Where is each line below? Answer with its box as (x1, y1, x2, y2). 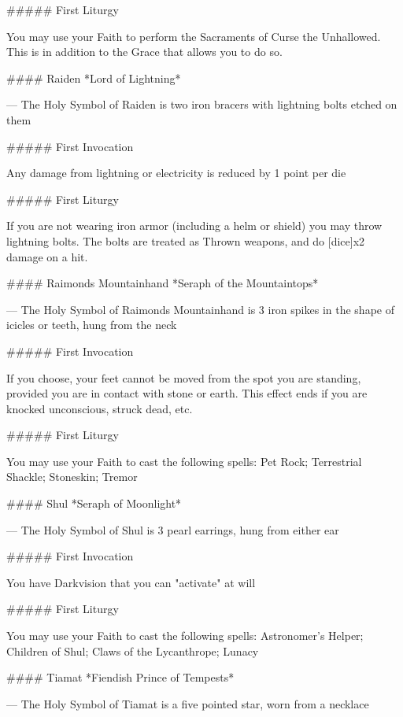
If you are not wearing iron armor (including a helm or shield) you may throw (6, 217, 383, 234)
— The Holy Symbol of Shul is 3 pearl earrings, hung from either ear (6, 521, 339, 538)
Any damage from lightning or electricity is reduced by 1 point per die (6, 164, 346, 181)
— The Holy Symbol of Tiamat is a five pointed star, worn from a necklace (6, 695, 369, 711)
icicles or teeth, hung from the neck (6, 316, 177, 333)
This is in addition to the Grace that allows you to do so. (6, 43, 283, 60)
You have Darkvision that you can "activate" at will (6, 574, 256, 590)
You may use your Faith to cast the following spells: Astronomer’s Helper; (6, 627, 364, 644)
